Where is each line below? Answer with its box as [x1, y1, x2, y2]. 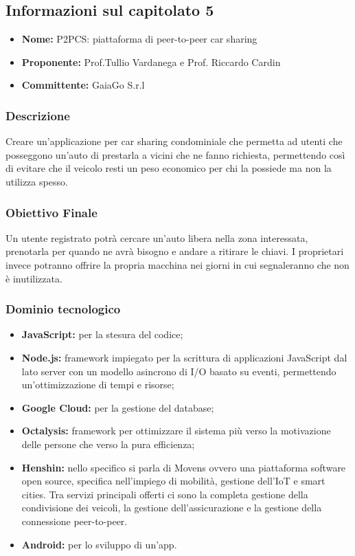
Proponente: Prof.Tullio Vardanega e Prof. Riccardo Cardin [21, 54, 281, 69]
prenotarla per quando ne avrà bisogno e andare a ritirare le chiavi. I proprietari [5, 244, 344, 258]
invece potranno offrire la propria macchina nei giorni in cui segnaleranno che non [5, 257, 350, 271]
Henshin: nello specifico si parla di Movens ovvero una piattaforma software [21, 460, 346, 474]
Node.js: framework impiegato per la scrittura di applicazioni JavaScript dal [21, 350, 347, 364]
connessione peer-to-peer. [21, 513, 128, 528]
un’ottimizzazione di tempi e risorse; [21, 377, 174, 392]
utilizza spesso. [5, 174, 68, 188]
